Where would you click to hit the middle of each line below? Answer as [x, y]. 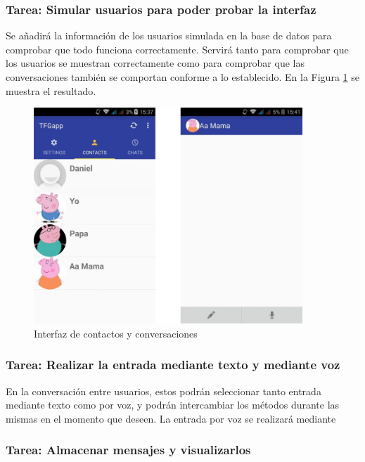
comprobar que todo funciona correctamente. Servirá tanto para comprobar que [177, 49]
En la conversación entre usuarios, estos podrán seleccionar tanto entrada [164, 391]
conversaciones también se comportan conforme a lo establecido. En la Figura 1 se [182, 77]
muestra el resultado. [51, 90]
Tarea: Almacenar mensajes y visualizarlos [128, 450]
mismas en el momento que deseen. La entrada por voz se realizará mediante [171, 418]
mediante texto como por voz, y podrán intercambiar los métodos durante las [173, 405]
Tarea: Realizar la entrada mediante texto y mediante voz [173, 365]
